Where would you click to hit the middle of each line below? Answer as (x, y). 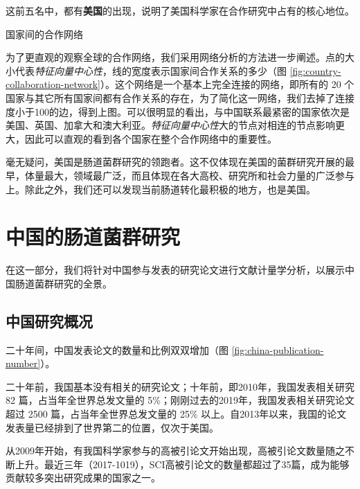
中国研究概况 (49, 320)
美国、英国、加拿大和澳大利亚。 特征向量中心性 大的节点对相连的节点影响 (170, 125)
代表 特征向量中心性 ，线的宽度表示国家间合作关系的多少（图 (151, 70)
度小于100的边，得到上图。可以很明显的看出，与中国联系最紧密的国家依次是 (178, 111)
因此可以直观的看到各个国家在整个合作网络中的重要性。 (151, 138)
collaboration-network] (53, 84)
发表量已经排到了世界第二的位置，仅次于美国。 (112, 427)
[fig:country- (315, 70)
